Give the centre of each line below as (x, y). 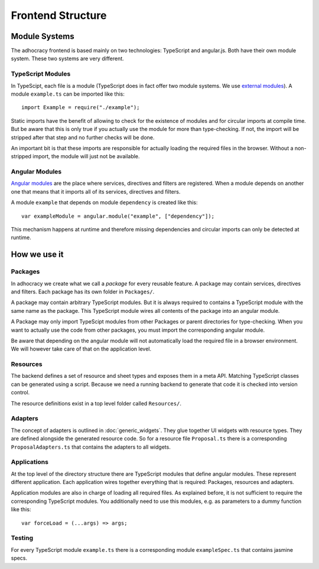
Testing (22, 538)
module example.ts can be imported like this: (68, 94)
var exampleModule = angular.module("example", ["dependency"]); (118, 216)
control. (20, 393)
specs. (19, 558)
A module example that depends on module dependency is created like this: (104, 202)
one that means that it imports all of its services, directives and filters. (96, 191)
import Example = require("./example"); (81, 107)
